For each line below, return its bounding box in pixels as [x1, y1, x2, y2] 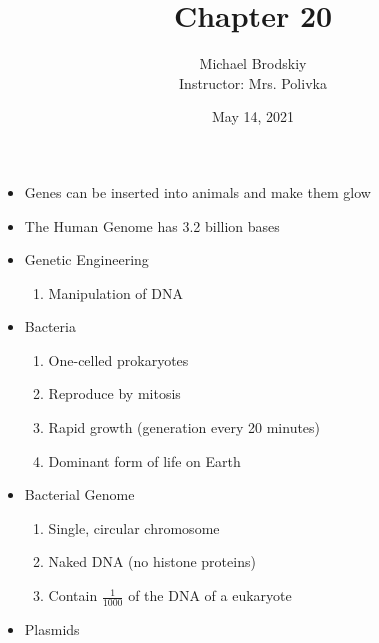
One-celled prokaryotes [48, 349, 189, 370]
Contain [48, 585, 98, 606]
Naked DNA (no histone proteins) [48, 551, 256, 572]
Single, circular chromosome [48, 517, 220, 538]
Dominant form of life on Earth [48, 450, 241, 471]
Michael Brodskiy [199, 53, 307, 74]
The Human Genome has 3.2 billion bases [24, 215, 280, 236]
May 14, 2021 [211, 106, 295, 127]
